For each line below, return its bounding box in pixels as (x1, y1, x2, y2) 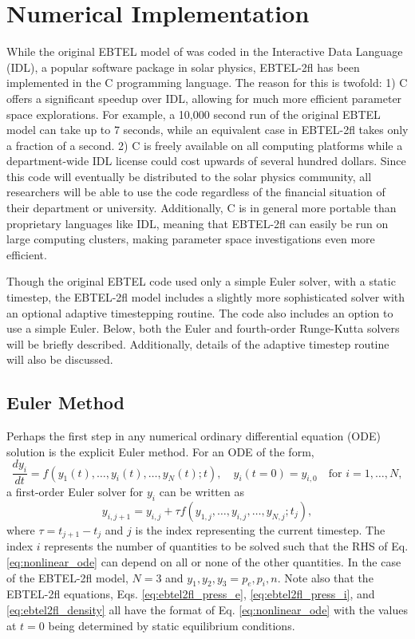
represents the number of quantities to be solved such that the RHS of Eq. (44, 538, 409, 554)
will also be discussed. (6, 351, 113, 368)
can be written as (159, 483, 244, 500)
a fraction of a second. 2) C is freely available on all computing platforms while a (6, 136, 403, 153)
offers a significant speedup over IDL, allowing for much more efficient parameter (6, 89, 402, 106)
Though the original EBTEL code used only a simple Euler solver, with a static (6, 273, 396, 290)
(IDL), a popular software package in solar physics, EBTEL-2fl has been (6, 58, 360, 75)
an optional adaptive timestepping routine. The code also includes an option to (6, 304, 393, 321)
